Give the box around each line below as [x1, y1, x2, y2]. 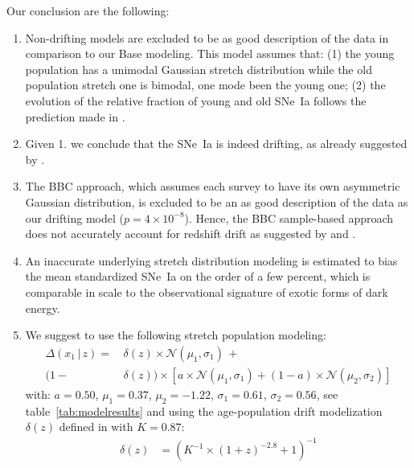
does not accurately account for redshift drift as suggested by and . [25, 225, 356, 242]
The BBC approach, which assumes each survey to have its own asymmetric [25, 178, 400, 195]
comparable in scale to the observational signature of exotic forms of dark [25, 283, 388, 300]
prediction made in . [25, 108, 125, 125]
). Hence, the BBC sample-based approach [184, 209, 394, 226]
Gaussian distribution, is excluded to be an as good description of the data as [25, 193, 408, 210]
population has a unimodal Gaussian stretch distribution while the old [25, 60, 372, 77]
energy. [25, 299, 60, 316]
